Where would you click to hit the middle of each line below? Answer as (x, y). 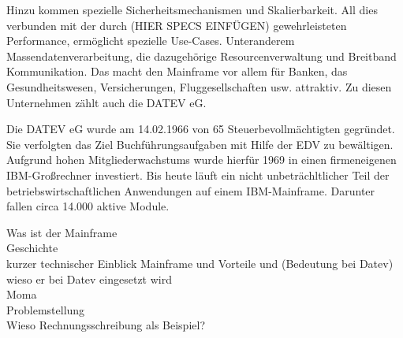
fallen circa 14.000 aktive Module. (88, 206)
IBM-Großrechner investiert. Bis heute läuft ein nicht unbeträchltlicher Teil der (198, 175)
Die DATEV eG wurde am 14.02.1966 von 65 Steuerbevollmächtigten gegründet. (201, 129)
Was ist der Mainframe (62, 232)
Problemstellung (46, 309)
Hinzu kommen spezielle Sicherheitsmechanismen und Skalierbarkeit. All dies (192, 9)
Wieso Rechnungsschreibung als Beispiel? (106, 325)
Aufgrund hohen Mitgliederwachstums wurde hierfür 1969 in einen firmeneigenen (201, 160)
